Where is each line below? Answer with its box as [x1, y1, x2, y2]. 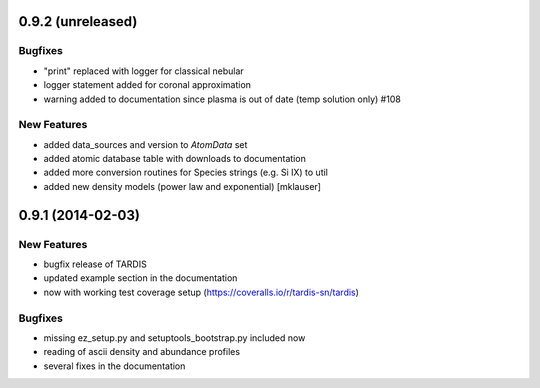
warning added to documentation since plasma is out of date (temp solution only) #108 [43, 93, 402, 105]
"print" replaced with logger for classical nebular [43, 65, 244, 77]
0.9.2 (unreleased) [18, 13, 138, 30]
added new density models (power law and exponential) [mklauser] [43, 180, 322, 192]
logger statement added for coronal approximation [43, 79, 252, 91]
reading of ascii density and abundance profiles [43, 346, 240, 358]
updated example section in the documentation [43, 272, 238, 284]
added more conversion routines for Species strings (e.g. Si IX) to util [43, 166, 329, 179]
